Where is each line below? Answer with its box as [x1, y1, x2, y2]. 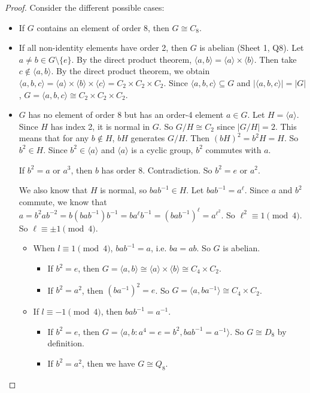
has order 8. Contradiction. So [101, 163, 212, 176]
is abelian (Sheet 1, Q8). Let [199, 41, 304, 54]
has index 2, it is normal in [50, 120, 150, 132]
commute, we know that [19, 195, 107, 208]
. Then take [254, 53, 297, 65]
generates [130, 132, 165, 144]
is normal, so [100, 184, 147, 196]
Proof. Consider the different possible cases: [5, 1, 165, 13]
